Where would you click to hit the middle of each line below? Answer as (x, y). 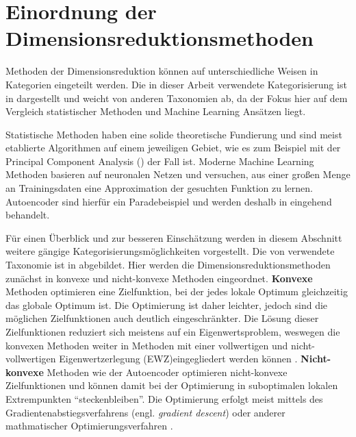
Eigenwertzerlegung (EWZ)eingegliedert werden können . (178, 359)
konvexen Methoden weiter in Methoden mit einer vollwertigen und (147, 345)
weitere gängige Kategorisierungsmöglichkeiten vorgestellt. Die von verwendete (170, 251)
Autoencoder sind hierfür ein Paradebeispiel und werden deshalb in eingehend (169, 201)
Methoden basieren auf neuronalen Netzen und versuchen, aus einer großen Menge (178, 174)
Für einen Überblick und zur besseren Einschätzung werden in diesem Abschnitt (174, 237)
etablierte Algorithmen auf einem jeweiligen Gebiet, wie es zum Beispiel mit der (173, 148)
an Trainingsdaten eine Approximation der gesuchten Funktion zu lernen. (159, 188)
